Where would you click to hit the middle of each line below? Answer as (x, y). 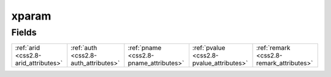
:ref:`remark (273, 48)
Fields (24, 32)
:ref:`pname (145, 48)
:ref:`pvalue (209, 48)
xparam (31, 16)
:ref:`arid (27, 48)
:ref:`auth (84, 48)
